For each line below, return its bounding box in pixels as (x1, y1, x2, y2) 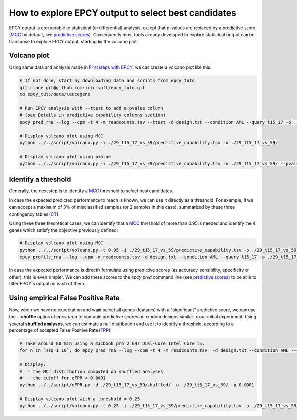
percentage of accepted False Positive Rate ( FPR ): (9, 327, 112, 333)
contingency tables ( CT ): (9, 211, 60, 217)
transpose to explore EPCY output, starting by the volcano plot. (9, 39, 138, 45)
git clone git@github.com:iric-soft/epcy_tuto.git (19, 85, 146, 90)
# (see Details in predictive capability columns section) (19, 112, 166, 118)
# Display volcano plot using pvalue (19, 154, 111, 159)
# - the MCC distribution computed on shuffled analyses (19, 369, 163, 374)
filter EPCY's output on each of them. (9, 280, 86, 286)
